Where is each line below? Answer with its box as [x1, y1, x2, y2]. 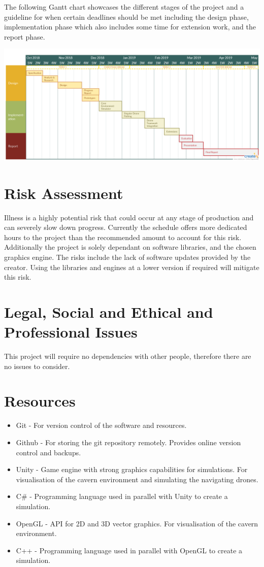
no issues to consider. [4, 360, 70, 371]
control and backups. [16, 447, 81, 457]
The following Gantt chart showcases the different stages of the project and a [4, 2, 244, 12]
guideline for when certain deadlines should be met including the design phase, [4, 11, 249, 22]
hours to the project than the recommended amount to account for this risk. [4, 231, 242, 242]
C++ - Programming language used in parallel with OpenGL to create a [16, 545, 243, 555]
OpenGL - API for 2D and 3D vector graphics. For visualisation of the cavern [16, 518, 258, 528]
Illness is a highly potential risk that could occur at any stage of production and [4, 212, 254, 222]
